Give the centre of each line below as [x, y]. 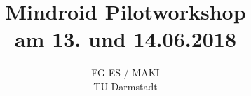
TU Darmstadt [125, 86]
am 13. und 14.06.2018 [125, 39]
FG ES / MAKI [125, 73]
